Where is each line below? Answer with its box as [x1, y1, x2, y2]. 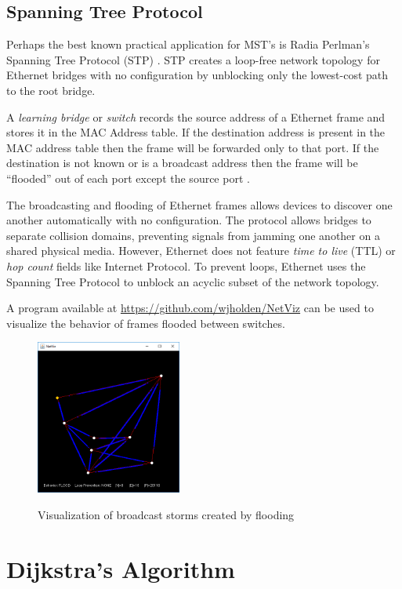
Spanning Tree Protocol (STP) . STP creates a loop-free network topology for [6, 51, 380, 67]
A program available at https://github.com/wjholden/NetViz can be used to [6, 300, 374, 316]
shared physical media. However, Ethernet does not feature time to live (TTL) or [6, 242, 396, 259]
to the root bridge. [6, 82, 96, 98]
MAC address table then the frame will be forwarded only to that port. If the [6, 139, 379, 155]
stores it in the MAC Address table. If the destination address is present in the [6, 124, 386, 140]
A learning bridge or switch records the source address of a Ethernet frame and [6, 108, 386, 125]
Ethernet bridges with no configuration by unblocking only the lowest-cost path [6, 67, 389, 83]
